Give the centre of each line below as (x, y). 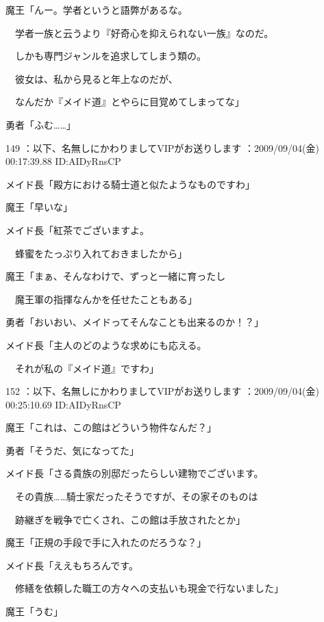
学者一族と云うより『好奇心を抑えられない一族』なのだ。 (144, 33)
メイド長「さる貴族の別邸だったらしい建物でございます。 (135, 473)
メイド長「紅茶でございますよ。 (77, 230)
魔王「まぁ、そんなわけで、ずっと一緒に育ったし (116, 276)
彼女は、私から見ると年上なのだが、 (96, 78)
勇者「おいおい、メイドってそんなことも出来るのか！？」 (135, 322)
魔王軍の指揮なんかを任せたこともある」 (106, 299)
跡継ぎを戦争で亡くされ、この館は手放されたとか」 (130, 519)
